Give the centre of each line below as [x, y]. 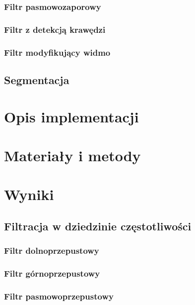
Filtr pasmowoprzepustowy [59, 296]
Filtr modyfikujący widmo [57, 52]
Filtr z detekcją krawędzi [55, 29]
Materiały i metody [72, 155]
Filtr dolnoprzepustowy [52, 251]
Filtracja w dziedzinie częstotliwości [98, 226]
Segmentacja [37, 79]
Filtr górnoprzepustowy [52, 273]
